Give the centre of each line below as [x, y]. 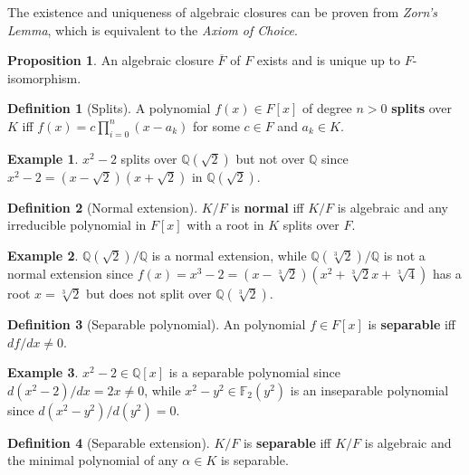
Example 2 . [43, 255]
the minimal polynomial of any [93, 460]
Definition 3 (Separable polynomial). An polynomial [157, 323]
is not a [404, 255]
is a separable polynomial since [254, 372]
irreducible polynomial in [77, 225]
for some [216, 125]
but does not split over [149, 293]
